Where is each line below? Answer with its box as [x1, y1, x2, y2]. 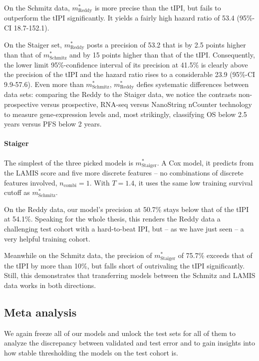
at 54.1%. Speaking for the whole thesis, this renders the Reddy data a [4, 213, 221, 224]
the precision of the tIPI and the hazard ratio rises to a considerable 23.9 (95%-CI [4, 69, 256, 79]
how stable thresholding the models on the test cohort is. [4, 347, 178, 357]
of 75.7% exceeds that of [178, 250, 253, 260]
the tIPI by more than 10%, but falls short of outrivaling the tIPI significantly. [4, 260, 245, 270]
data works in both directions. [4, 279, 96, 290]
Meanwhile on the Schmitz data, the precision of [4, 250, 152, 260]
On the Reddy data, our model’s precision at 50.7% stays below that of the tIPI [4, 203, 249, 214]
